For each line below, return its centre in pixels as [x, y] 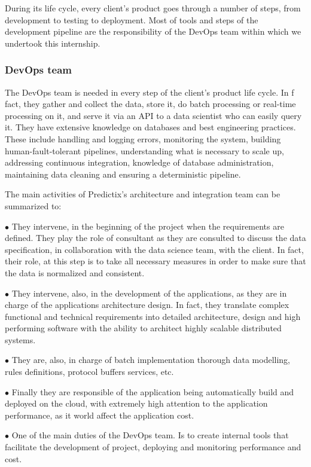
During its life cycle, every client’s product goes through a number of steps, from [153, 8]
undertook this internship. [53, 43]
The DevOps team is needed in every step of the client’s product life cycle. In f [150, 92]
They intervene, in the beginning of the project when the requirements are [148, 226]
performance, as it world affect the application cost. [100, 415]
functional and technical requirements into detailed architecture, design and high [153, 316]
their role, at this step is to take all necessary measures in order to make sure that [155, 261]
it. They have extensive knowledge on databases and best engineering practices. [150, 127]
